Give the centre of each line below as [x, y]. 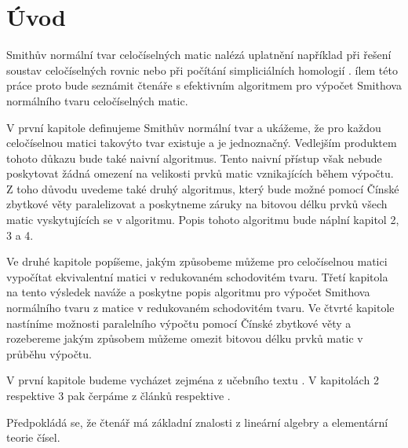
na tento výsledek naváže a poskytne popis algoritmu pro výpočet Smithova [188, 292]
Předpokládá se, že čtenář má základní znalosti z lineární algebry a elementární [197, 422]
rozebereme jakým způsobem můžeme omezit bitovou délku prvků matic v [185, 338]
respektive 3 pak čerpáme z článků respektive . [118, 395]
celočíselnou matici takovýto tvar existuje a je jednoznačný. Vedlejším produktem [202, 143]
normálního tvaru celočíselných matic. [97, 100]
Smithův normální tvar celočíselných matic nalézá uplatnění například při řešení [199, 55]
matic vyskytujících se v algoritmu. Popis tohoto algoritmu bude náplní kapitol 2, [203, 220]
